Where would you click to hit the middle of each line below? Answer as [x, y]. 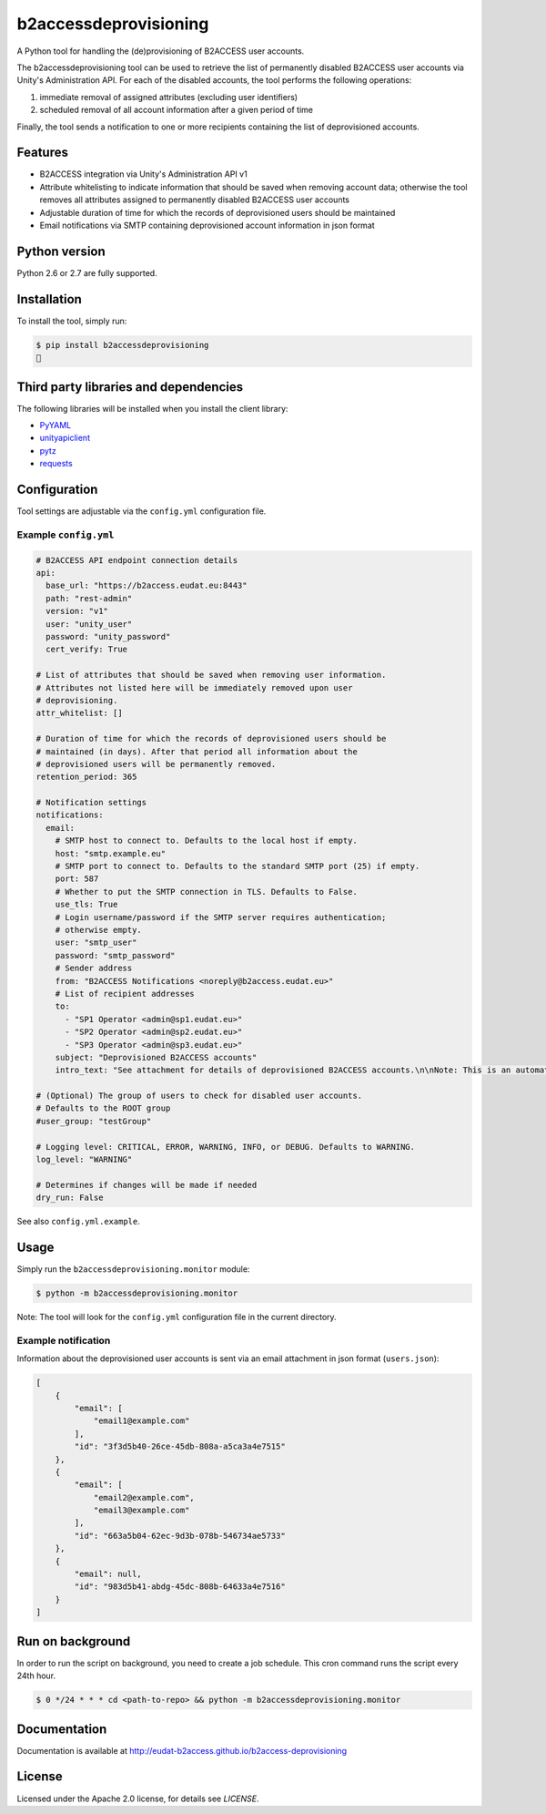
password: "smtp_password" [116, 955]
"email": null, [108, 1574]
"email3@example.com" [142, 1511]
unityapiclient [65, 438]
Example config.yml [66, 535]
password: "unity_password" [108, 637]
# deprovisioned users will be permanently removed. [156, 764]
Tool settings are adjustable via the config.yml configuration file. [142, 511]
